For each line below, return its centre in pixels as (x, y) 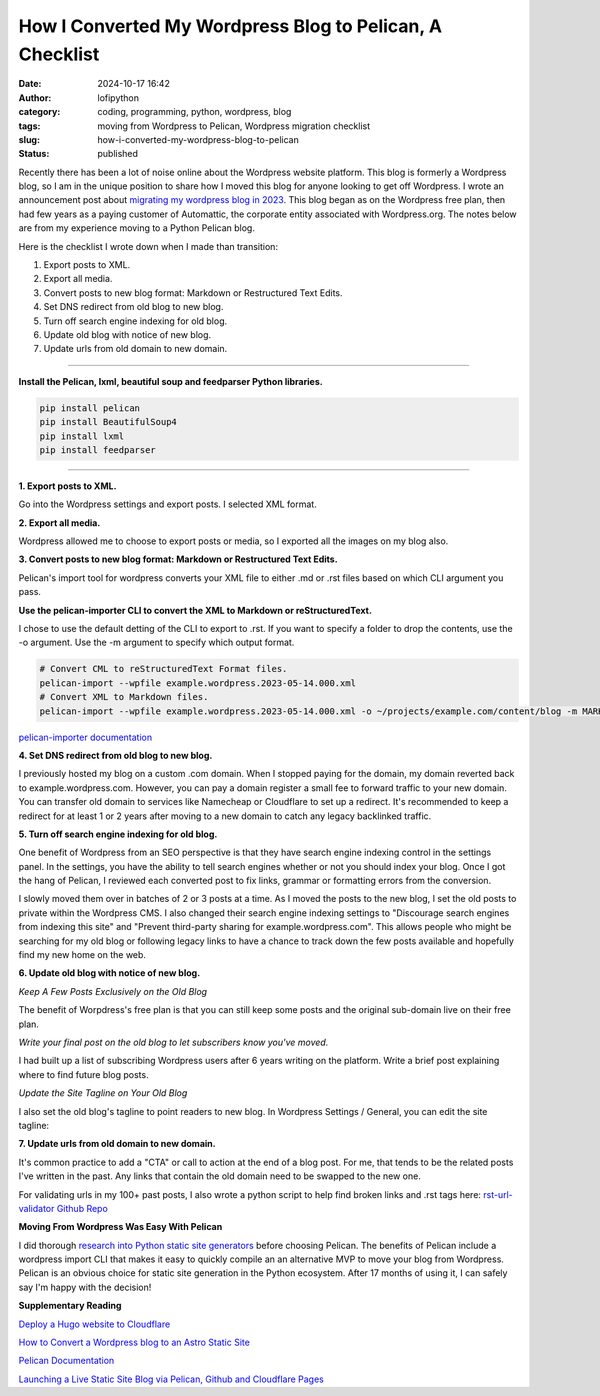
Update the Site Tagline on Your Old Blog (103, 1093)
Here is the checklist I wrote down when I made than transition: (148, 246)
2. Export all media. (59, 522)
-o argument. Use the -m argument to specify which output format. (156, 642)
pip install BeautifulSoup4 (108, 422)
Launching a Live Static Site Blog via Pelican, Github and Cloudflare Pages (171, 1379)
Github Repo (82, 1208)
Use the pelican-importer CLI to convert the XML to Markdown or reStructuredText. (195, 610)
